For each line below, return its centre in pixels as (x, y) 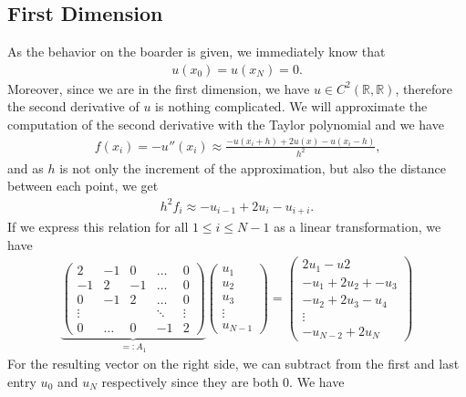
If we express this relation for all (98, 226)
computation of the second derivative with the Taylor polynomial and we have (226, 125)
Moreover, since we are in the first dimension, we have (159, 88)
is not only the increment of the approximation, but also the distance (253, 167)
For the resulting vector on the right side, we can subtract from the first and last (233, 364)
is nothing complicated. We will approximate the (291, 106)
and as (26, 167)
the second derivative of (73, 106)
